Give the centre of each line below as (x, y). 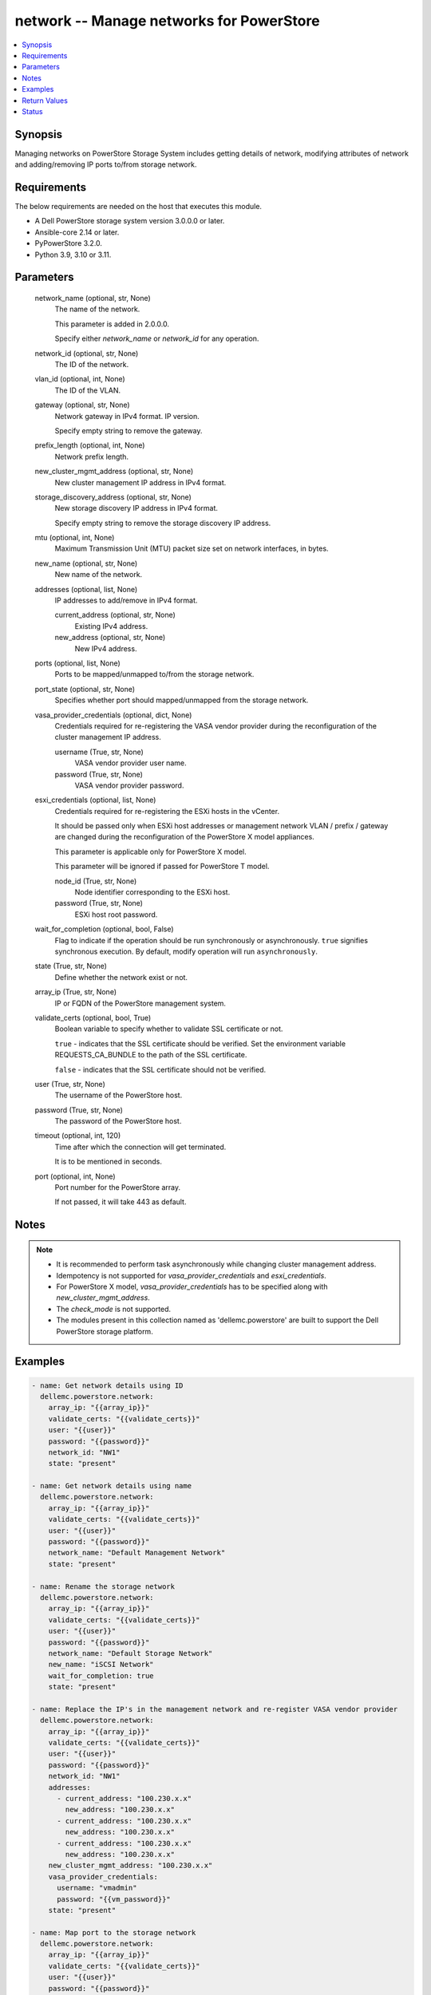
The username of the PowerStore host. (119, 1095)
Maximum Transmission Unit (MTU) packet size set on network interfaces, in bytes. (192, 549)
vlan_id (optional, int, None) (80, 379)
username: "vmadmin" (97, 1888)
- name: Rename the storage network (103, 1586)
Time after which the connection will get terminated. (140, 1147)
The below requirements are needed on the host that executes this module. (138, 207)
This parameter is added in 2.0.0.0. (112, 324)
